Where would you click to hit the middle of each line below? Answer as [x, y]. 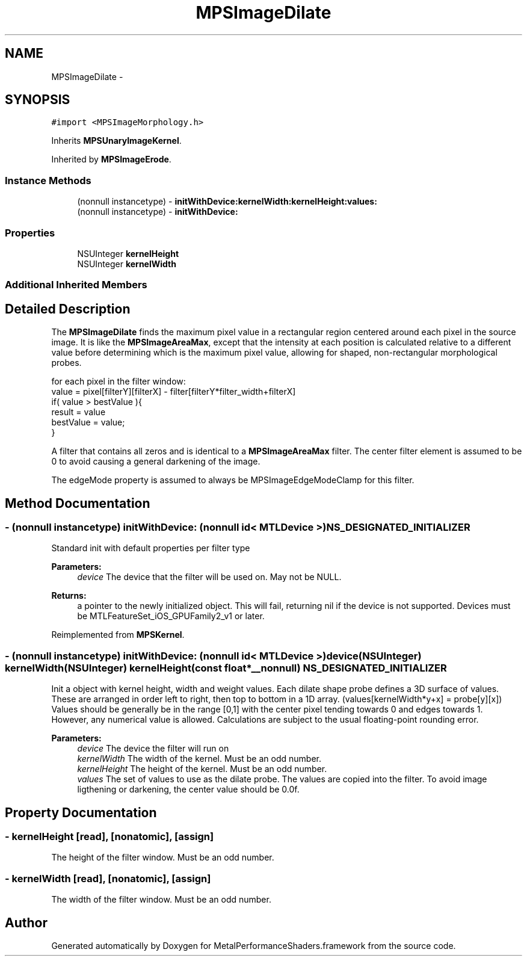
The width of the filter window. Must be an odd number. [161, 900]
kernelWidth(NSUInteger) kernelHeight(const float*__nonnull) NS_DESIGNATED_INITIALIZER [226, 668]
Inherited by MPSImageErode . [111, 159]
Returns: [69, 596]
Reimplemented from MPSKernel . [118, 635]
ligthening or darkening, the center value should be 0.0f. [188, 790]
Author [26, 922]
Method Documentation [78, 503]
